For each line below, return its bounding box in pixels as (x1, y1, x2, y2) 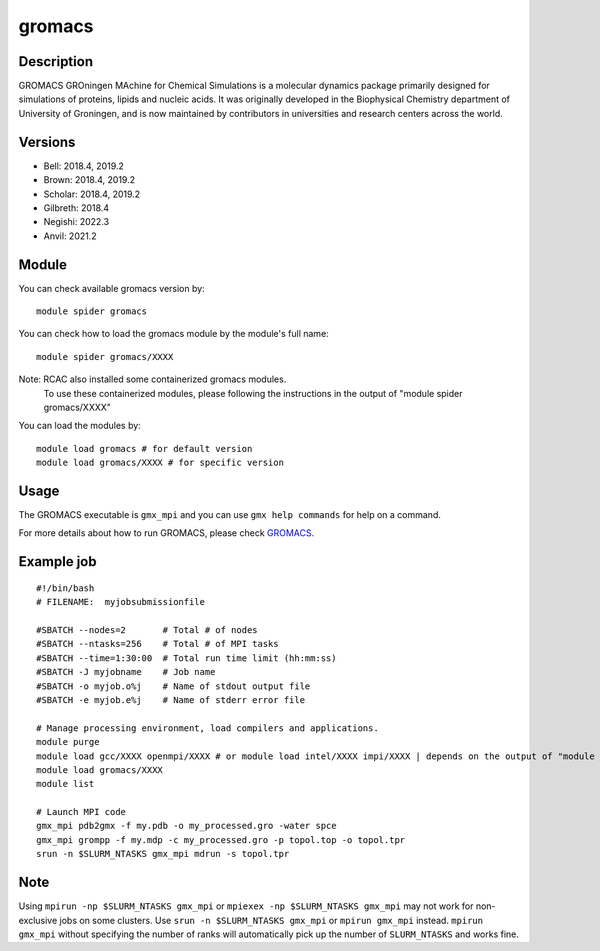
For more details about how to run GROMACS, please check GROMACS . (18, 527, 315, 539)
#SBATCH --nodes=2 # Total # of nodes (36, 625, 259, 635)
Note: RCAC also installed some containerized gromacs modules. (18, 373, 287, 385)
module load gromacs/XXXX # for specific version (36, 457, 285, 469)
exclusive (18, 914, 58, 926)
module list (36, 778, 95, 790)
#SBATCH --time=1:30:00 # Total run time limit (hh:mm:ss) (36, 652, 337, 664)
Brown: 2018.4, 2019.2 (43, 174, 135, 186)
